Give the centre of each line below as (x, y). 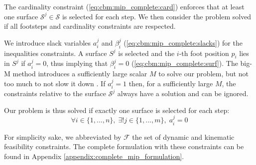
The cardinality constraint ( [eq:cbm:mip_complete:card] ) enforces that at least (124, 6)
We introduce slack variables (48, 42)
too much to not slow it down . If (55, 83)
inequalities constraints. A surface (56, 53)
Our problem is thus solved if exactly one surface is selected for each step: (117, 110)
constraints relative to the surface (55, 93)
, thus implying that (77, 63)
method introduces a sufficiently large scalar (80, 74)
